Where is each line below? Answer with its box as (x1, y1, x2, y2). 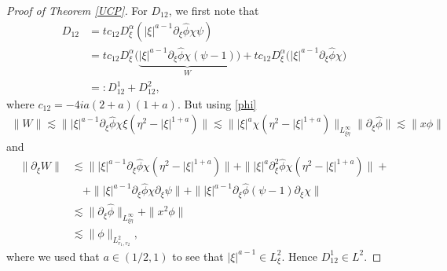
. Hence (281, 247, 317, 264)
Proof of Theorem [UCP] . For (6, 2, 148, 18)
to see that (172, 247, 224, 264)
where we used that (6, 247, 100, 264)
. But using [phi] (177, 95, 257, 112)
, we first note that (168, 2, 259, 18)
